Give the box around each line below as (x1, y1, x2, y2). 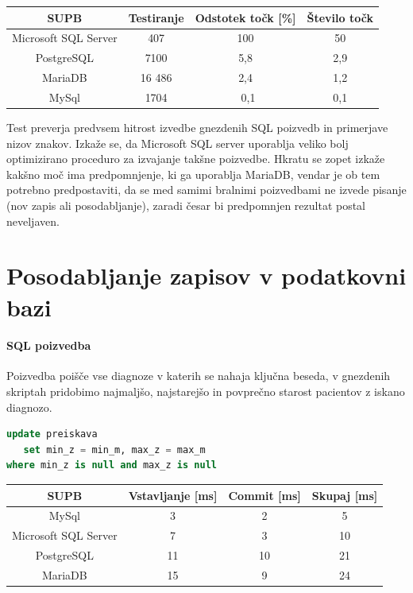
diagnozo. (6, 398, 52, 415)
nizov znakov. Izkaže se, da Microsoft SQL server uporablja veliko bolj (6, 134, 349, 151)
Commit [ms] (228, 486, 301, 503)
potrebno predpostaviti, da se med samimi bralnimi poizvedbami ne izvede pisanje (6, 181, 407, 198)
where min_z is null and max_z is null (6, 459, 217, 471)
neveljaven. (6, 212, 60, 229)
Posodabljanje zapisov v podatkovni (6, 259, 407, 292)
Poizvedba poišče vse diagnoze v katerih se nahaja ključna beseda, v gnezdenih (6, 367, 391, 384)
